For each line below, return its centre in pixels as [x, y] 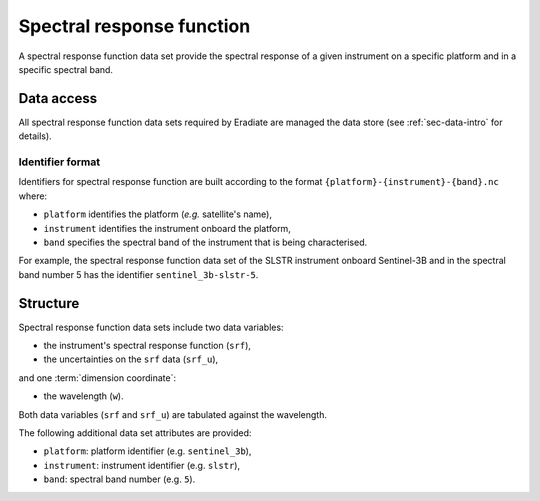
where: [33, 196]
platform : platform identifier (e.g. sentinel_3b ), [147, 451]
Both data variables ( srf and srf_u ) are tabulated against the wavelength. [172, 414]
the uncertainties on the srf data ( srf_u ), [131, 359]
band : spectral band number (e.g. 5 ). [119, 479]
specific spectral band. [66, 69]
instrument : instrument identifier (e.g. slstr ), [141, 465]
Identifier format [59, 162]
